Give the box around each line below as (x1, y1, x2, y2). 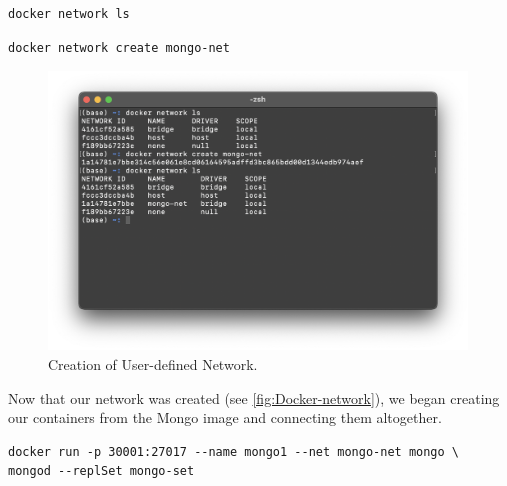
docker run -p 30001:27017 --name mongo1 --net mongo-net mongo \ (8, 444, 460, 459)
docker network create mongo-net (8, 40, 230, 55)
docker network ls (8, 7, 130, 21)
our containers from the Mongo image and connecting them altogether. (8, 407, 442, 428)
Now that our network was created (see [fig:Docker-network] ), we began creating (8, 387, 500, 408)
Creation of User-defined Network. (48, 353, 258, 374)
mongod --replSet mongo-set (8, 464, 195, 479)
